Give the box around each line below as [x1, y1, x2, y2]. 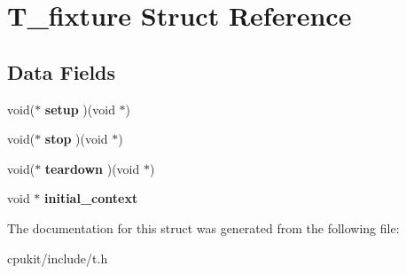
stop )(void [44, 129, 108, 148]
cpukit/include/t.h [7, 248, 108, 267]
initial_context [44, 189, 138, 207]
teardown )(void [44, 159, 140, 177]
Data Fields [7, 58, 116, 85]
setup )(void [44, 99, 115, 118]
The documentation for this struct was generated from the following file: [7, 218, 400, 237]
